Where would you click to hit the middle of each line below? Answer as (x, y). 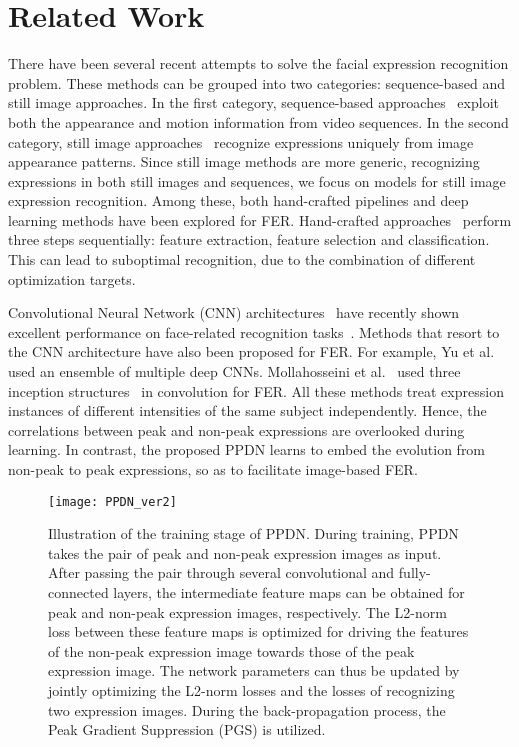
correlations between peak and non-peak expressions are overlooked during (236, 429)
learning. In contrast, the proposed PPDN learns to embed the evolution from (247, 449)
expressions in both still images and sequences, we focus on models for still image (257, 180)
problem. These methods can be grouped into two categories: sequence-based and (257, 82)
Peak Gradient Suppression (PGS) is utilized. (187, 729)
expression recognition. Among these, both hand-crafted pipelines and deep (238, 200)
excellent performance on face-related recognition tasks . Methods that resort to (254, 331)
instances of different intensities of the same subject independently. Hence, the (247, 410)
